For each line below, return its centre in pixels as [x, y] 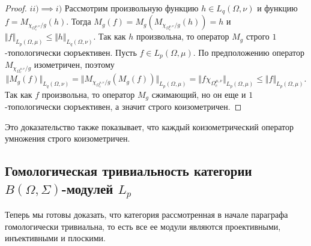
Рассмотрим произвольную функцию [131, 8]
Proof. [16, 8]
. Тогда [79, 21]
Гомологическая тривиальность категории [128, 171]
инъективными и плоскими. [55, 238]
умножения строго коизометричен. [68, 138]
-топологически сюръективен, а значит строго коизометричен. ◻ [123, 106]
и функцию [277, 8]
